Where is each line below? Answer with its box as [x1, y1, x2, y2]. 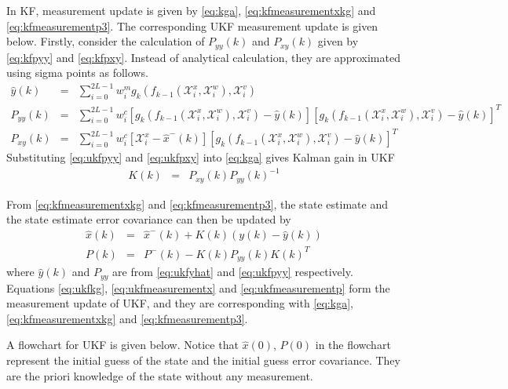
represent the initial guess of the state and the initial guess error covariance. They [6, 352, 400, 369]
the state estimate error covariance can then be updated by [6, 211, 291, 227]
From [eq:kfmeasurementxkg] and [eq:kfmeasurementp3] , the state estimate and [6, 195, 388, 212]
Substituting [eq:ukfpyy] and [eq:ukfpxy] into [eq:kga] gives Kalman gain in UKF [6, 149, 395, 165]
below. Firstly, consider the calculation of [6, 33, 205, 49]
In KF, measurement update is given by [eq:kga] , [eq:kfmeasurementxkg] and [6, 2, 376, 18]
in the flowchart [315, 336, 391, 353]
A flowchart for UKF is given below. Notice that [6, 336, 239, 353]
